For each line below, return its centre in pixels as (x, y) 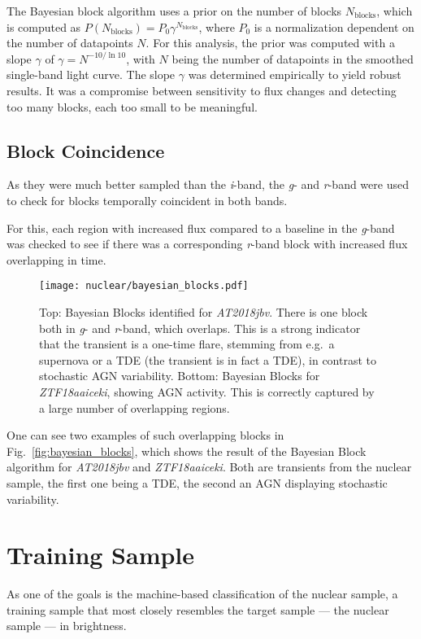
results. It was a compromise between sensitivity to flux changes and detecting (202, 90)
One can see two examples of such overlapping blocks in (145, 435)
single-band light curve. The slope (91, 74)
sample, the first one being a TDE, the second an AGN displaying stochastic (197, 482)
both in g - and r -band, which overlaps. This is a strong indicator (200, 328)
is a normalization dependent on (334, 26)
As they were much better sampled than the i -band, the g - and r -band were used (208, 184)
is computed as (44, 26)
